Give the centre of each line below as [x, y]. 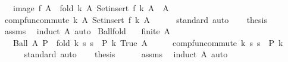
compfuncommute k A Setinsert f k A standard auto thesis [136, 19]
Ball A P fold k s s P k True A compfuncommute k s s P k [148, 42]
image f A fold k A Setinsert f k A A [91, 8]
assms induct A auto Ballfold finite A [87, 31]
